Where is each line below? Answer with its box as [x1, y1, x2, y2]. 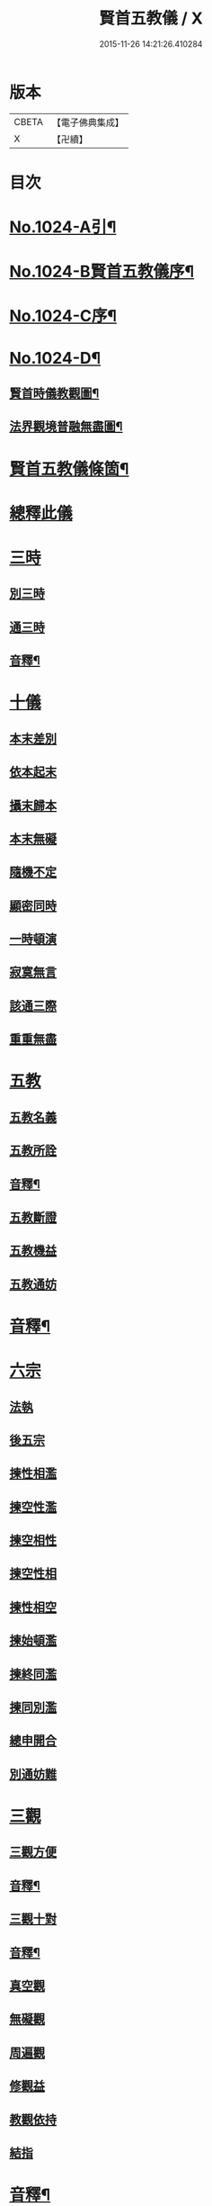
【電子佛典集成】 [51, 116, 124, 129]
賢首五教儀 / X [98, 8, 204, 29]
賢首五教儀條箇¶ [9, 458, 129, 479]
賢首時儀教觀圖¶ [9, 386, 100, 401]
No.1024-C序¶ [9, 306, 117, 327]
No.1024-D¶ [9, 347, 102, 368]
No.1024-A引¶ [9, 217, 117, 238]
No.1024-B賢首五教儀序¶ [9, 262, 195, 282]
